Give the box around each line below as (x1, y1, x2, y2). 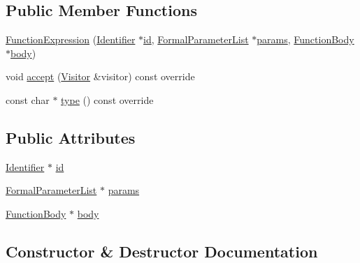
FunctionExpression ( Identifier (6, 32, 136, 47)
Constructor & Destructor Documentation (6, 240, 318, 262)
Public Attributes (6, 126, 136, 148)
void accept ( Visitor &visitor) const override (6, 69, 195, 84)
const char (6, 92, 50, 107)
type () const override (61, 92, 154, 107)
